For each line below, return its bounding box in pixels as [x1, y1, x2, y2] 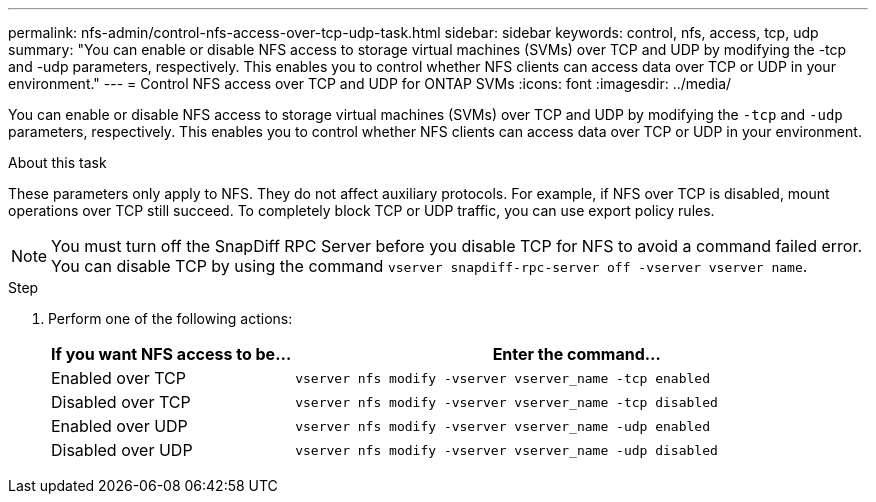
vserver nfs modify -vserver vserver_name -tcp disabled [295, 394, 718, 410]
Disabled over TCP [51, 392, 191, 412]
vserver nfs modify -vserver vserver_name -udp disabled [295, 442, 718, 458]
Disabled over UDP [51, 440, 193, 460]
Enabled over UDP [51, 416, 188, 436]
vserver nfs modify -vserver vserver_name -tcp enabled [295, 370, 710, 386]
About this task [8, 154, 107, 171]
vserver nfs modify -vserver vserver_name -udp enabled [295, 418, 710, 434]
